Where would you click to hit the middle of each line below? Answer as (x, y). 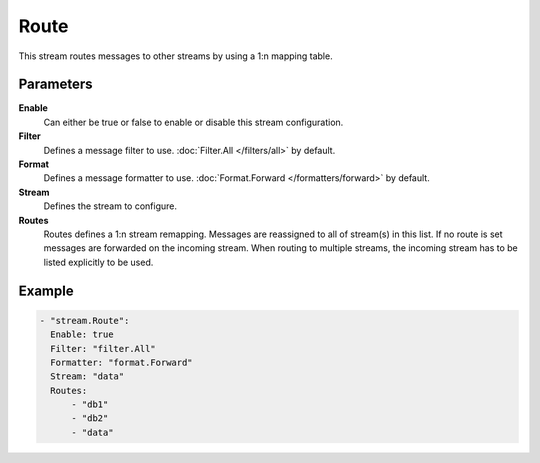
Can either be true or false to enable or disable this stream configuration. (193, 122)
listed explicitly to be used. (98, 262)
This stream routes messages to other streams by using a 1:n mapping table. (176, 56)
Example (46, 290)
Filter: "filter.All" (103, 348)
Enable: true (82, 334)
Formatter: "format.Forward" (122, 362)
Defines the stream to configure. (110, 206)
